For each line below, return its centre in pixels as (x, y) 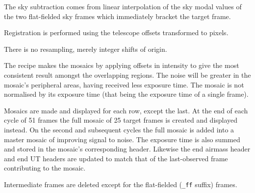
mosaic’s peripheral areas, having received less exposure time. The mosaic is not (124, 84)
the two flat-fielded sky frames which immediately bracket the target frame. (117, 16)
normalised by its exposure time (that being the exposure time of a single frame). (126, 94)
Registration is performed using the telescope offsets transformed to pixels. (116, 32)
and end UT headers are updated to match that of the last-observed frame (116, 158)
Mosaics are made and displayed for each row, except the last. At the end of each (126, 110)
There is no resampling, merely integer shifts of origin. (86, 49)
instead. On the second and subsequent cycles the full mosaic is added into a (119, 129)
